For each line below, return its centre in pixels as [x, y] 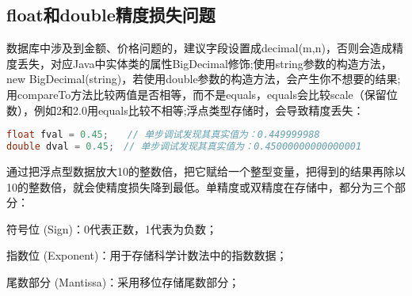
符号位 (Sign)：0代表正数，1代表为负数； [112, 228]
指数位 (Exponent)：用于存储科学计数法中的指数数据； [147, 255]
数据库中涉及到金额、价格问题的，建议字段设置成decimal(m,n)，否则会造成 [199, 48]
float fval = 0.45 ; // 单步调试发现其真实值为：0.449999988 [163, 135]
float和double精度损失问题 [111, 15]
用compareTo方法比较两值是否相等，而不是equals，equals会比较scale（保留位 [202, 94]
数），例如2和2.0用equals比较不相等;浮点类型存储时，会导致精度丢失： [185, 110]
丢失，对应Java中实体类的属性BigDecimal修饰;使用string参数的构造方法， [204, 63]
